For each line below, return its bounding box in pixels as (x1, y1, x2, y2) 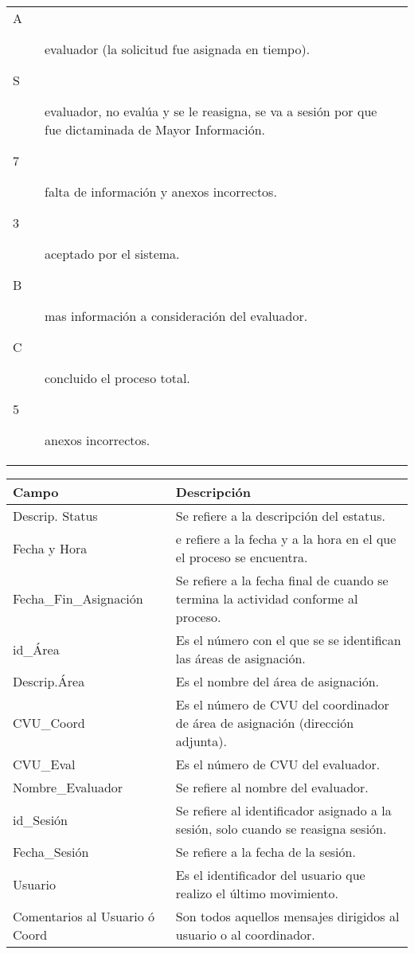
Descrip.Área (13, 672, 85, 690)
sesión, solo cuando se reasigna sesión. (175, 819, 387, 838)
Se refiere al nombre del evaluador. (175, 778, 369, 796)
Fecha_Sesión (13, 843, 89, 861)
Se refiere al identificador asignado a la (175, 801, 392, 819)
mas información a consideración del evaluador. (45, 307, 308, 325)
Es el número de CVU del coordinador (175, 695, 389, 714)
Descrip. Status (13, 506, 98, 525)
